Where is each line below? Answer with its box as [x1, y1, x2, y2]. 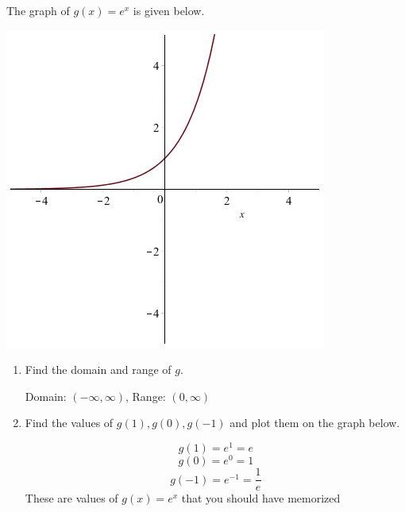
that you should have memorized [181, 490, 341, 506]
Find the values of [25, 414, 114, 431]
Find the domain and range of [25, 361, 172, 378]
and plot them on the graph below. [229, 414, 400, 431]
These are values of [25, 490, 118, 506]
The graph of [6, 2, 70, 18]
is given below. [133, 2, 205, 18]
